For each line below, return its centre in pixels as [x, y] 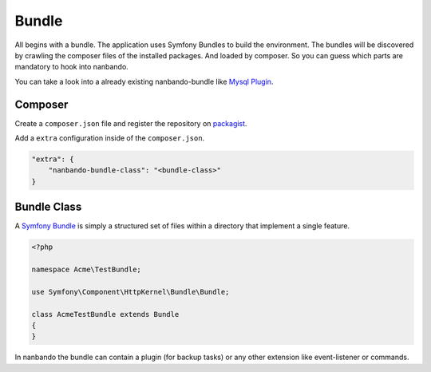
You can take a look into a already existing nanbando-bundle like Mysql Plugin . [144, 81]
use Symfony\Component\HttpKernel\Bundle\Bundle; [130, 292]
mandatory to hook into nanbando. [72, 67]
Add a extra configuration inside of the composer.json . [110, 138]
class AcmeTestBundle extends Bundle [105, 314]
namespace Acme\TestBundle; [86, 270]
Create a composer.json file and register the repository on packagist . [131, 123]
